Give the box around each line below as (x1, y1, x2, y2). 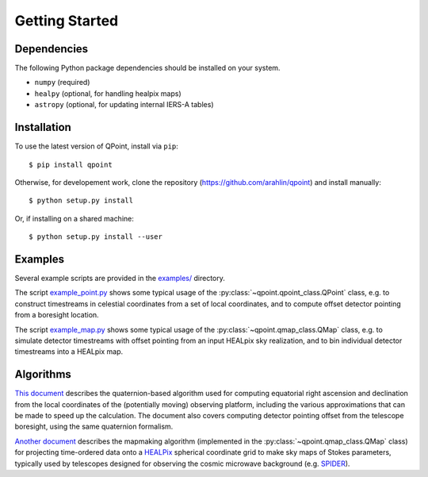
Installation (14, 121, 71, 134)
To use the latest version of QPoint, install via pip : (14, 141, 178, 151)
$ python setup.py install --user (29, 233, 162, 241)
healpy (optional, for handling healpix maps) (34, 88, 182, 98)
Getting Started (14, 12, 119, 29)
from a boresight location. (14, 310, 99, 320)
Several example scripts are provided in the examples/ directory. (14, 274, 225, 283)
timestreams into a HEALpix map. (14, 347, 124, 356)
